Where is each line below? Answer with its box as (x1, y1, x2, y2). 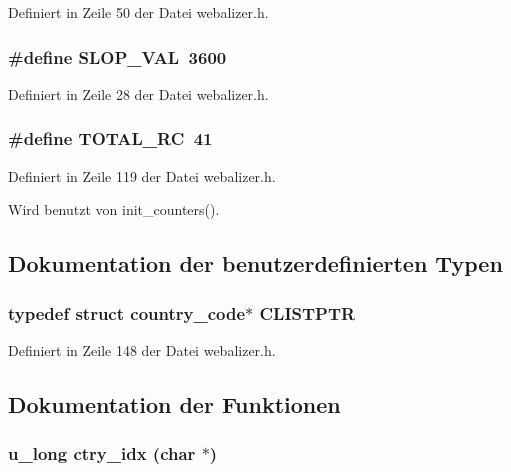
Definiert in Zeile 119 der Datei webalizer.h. (8, 165, 276, 186)
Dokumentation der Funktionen (8, 388, 341, 419)
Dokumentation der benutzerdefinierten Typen (8, 248, 503, 279)
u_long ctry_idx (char (8, 441, 196, 466)
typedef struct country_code (8, 300, 246, 325)
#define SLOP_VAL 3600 (8, 44, 227, 69)
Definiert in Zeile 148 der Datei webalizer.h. (8, 339, 276, 360)
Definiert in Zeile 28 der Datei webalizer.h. (8, 83, 269, 104)
